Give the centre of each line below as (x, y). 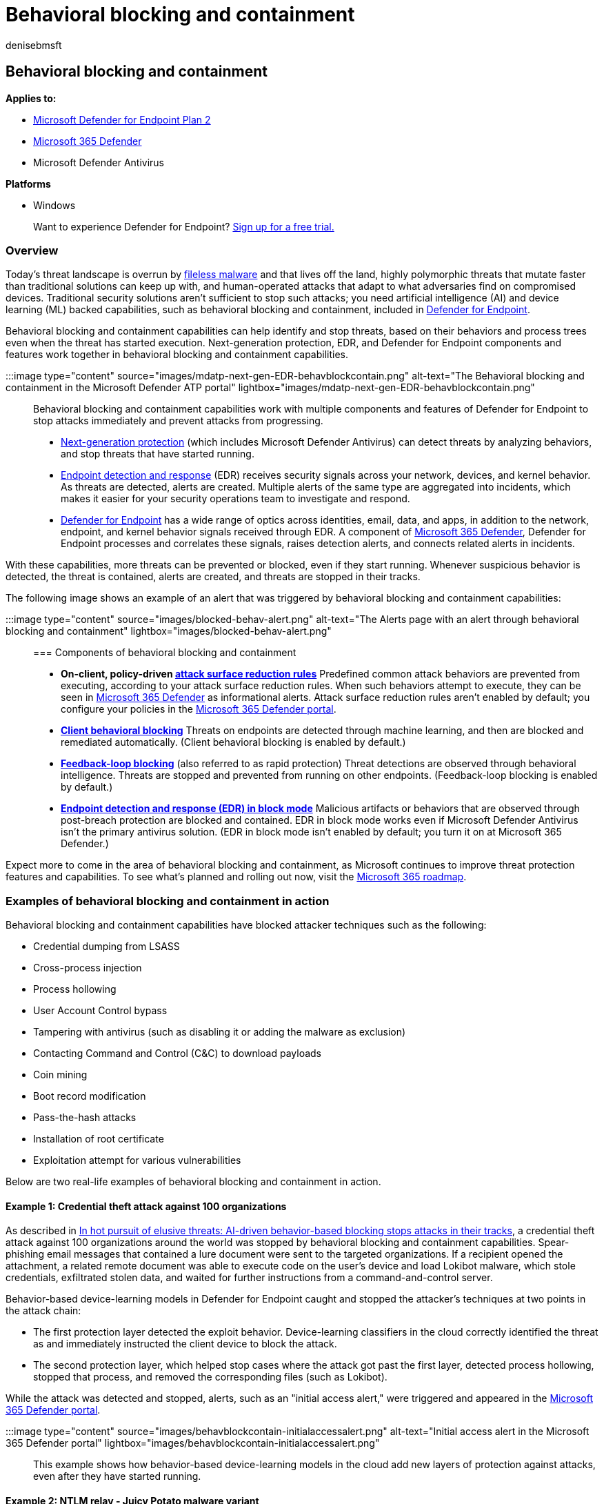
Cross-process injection (88, 968)
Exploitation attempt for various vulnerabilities (137, 1160)
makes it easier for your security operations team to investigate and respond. (235, 499)
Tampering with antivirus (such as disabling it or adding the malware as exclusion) (220, 1032)
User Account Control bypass (100, 1011)
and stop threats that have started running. (158, 454)
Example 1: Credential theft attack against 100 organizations (146, 1206)
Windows (54, 205)
